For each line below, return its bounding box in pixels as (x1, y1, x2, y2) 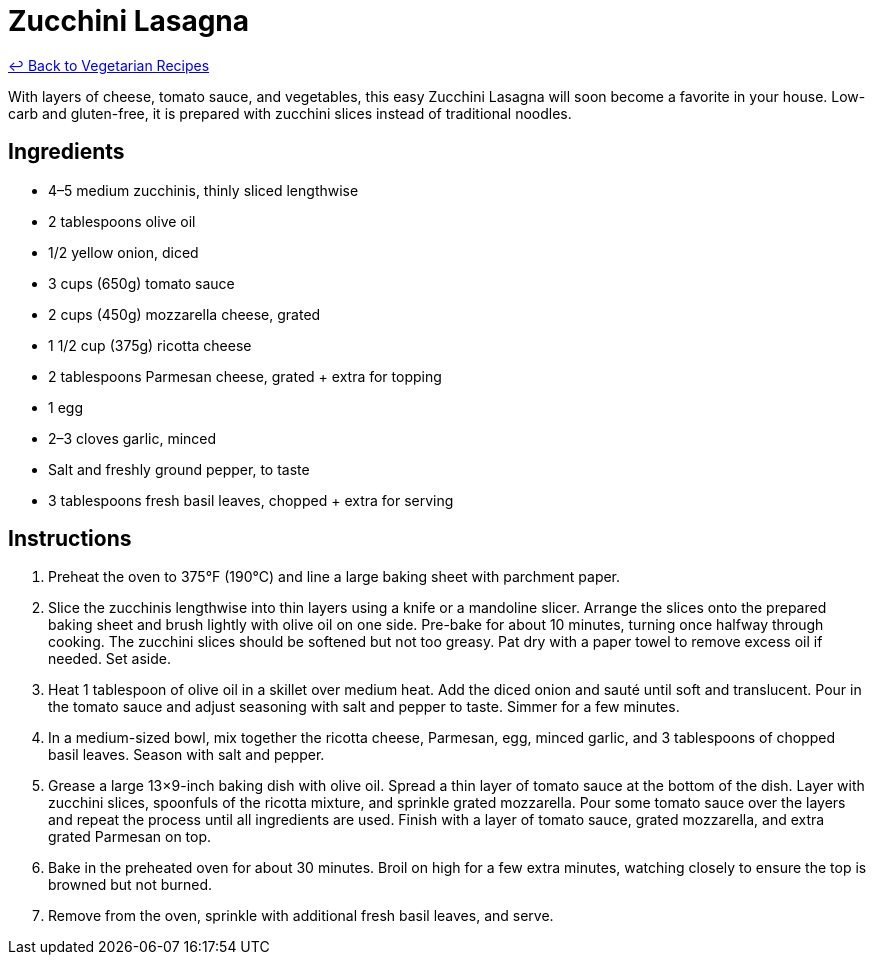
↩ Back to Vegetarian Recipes (8, 56, 210, 74)
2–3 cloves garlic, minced (48, 429, 217, 447)
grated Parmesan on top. (48, 828, 212, 846)
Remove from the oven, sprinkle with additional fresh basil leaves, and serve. (48, 907, 554, 925)
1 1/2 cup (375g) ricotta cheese (48, 336, 252, 354)
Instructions (8, 526, 132, 552)
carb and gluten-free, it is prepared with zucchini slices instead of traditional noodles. (8, 104, 572, 122)
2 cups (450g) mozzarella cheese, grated (48, 305, 321, 323)
